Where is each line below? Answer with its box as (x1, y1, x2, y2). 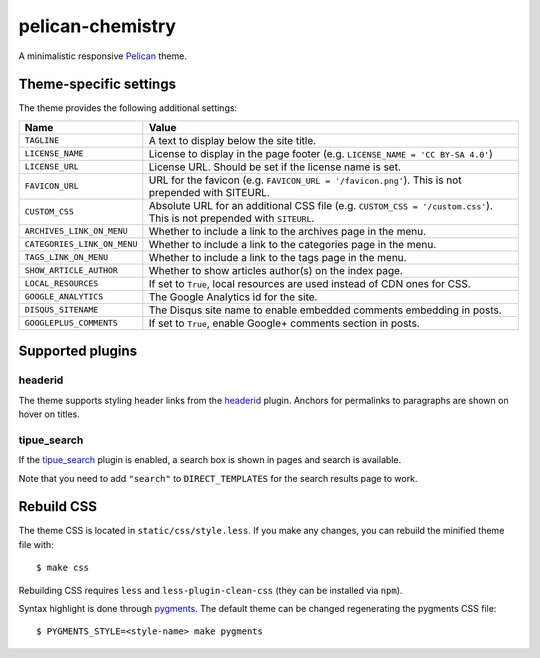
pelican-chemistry (18, 15, 177, 37)
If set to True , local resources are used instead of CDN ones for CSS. (148, 276, 472, 290)
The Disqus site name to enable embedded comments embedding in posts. (148, 303, 502, 317)
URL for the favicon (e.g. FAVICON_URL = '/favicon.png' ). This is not (148, 173, 462, 187)
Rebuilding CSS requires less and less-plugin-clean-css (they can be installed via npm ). (18, 584, 403, 596)
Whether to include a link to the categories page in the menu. (148, 237, 437, 251)
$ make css (36, 562, 90, 574)
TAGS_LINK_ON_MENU (24, 252, 109, 263)
